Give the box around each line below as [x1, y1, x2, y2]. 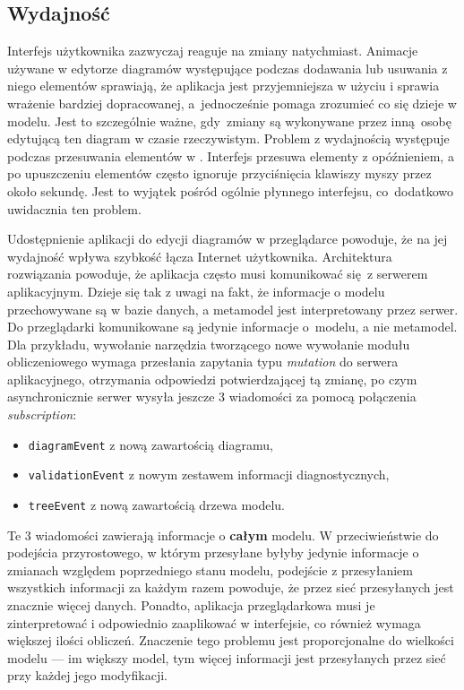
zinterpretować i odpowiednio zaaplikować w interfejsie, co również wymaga [7, 613, 421, 632]
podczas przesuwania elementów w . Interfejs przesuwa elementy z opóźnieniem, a [7, 146, 454, 165]
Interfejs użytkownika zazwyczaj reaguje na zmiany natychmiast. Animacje [7, 41, 418, 60]
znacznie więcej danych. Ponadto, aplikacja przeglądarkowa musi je [7, 596, 375, 615]
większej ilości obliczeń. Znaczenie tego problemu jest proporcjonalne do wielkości [7, 631, 454, 650]
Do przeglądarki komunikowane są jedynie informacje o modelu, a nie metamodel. [7, 317, 458, 336]
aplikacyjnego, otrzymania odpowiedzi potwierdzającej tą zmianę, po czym [7, 369, 417, 388]
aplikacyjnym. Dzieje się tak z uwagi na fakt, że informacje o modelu [7, 281, 385, 300]
